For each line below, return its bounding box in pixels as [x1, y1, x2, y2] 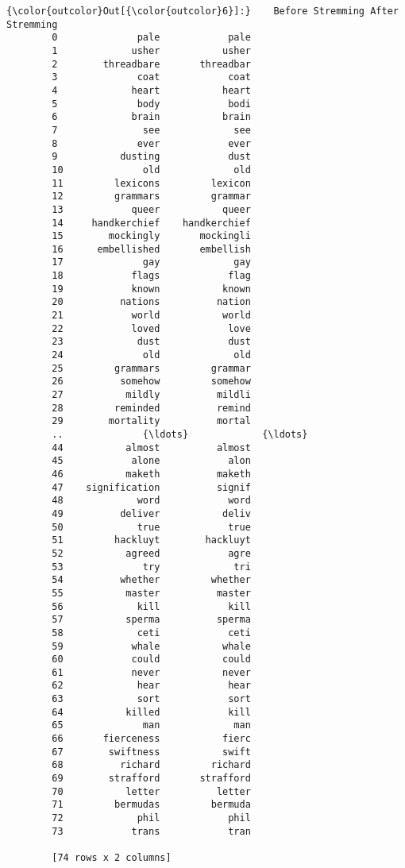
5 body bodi [52, 98, 251, 110]
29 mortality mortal [52, 415, 251, 427]
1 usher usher [52, 44, 251, 56]
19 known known [52, 283, 251, 295]
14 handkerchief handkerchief [52, 217, 251, 229]
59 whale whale [52, 640, 251, 652]
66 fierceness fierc [52, 733, 251, 745]
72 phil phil [52, 812, 251, 824]
